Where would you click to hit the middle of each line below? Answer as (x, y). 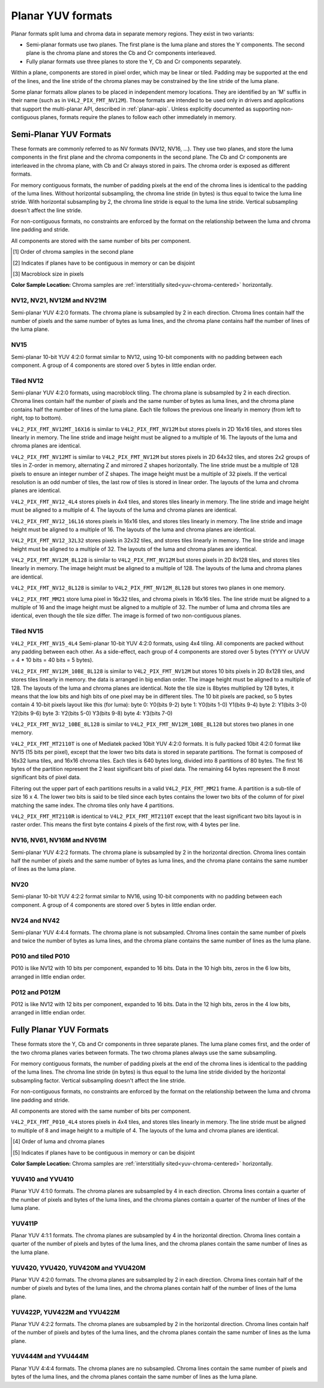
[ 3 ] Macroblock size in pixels (48, 274)
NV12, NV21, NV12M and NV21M (59, 301)
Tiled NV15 (27, 631)
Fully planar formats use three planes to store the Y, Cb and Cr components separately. (134, 61)
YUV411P (25, 1223)
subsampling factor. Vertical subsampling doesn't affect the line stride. (98, 1080)
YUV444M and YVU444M (50, 1356)
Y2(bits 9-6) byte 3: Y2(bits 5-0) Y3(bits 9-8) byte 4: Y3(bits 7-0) (92, 713)
